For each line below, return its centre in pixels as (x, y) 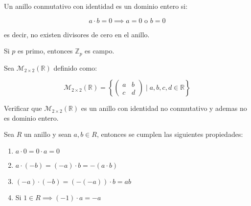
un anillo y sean (47, 134)
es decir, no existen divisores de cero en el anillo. (77, 34)
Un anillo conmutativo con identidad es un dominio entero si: (96, 6)
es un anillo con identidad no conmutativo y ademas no (164, 108)
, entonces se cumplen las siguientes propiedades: (170, 134)
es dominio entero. (31, 117)
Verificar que (23, 108)
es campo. (100, 51)
